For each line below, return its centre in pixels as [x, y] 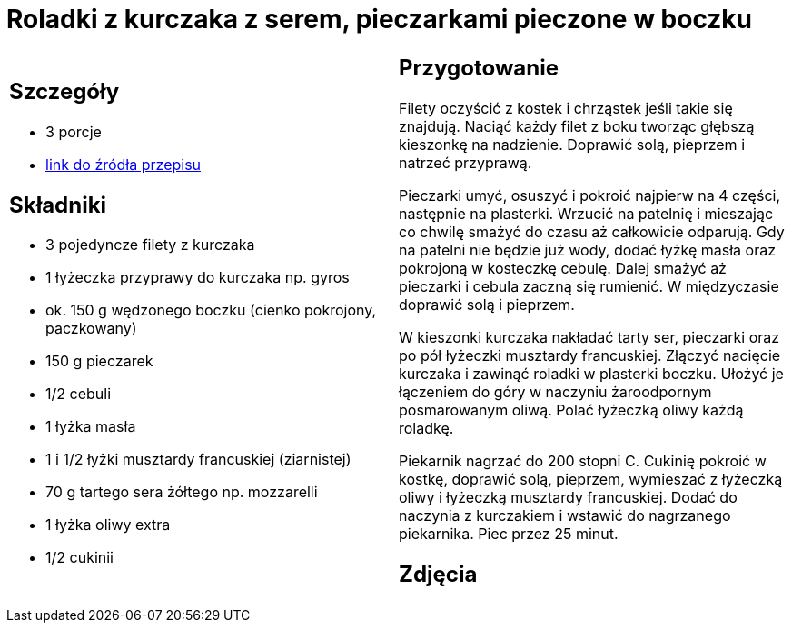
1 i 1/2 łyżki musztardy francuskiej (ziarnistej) [198, 460]
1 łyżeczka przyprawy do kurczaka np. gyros [198, 278]
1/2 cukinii [79, 558]
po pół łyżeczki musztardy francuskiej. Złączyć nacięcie [590, 355]
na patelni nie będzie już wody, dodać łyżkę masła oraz [588, 250]
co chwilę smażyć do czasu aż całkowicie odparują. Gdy [592, 231]
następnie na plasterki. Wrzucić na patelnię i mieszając [586, 213]
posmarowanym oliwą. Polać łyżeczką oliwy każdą [571, 410]
